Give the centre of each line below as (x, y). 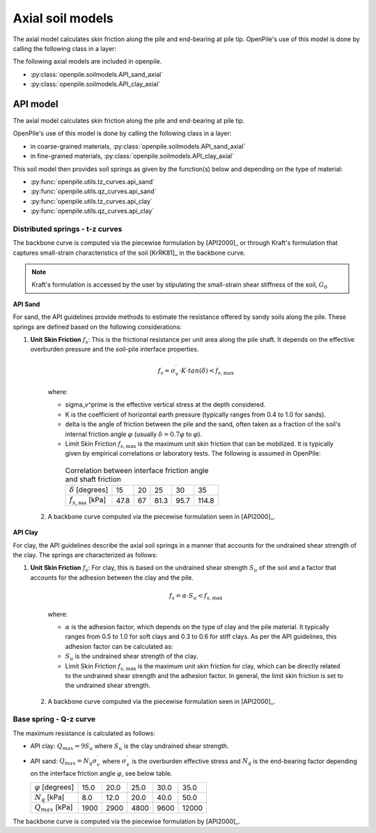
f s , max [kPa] (88, 501)
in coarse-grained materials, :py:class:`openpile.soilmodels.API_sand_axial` (138, 146)
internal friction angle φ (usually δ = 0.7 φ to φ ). (134, 434)
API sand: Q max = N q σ (64, 762)
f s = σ (167, 371)
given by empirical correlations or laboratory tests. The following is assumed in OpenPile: (193, 453)
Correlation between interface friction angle (137, 470)
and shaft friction (93, 479)
